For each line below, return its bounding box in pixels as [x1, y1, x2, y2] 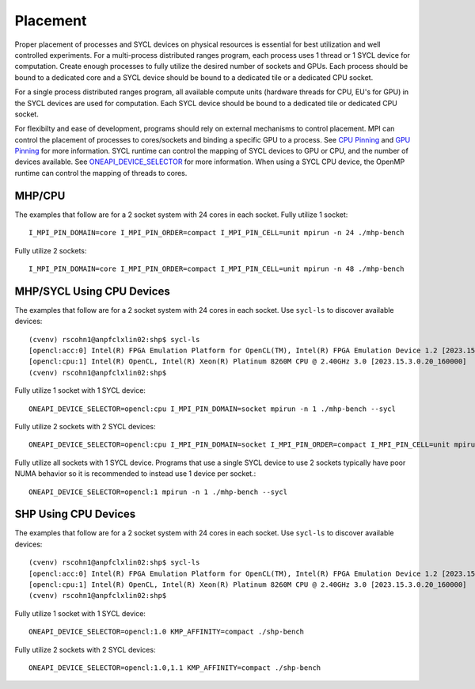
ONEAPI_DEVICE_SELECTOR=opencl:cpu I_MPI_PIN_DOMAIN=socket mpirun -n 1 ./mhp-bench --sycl [28, 404, 396, 413]
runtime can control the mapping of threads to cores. [14, 168, 188, 177]
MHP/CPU [14, 188, 66, 202]
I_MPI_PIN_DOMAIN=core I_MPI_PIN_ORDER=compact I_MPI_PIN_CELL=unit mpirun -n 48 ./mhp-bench [28, 264, 405, 273]
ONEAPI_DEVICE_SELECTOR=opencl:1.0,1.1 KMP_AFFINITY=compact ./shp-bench [28, 663, 321, 672]
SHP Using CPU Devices [14, 508, 136, 521]
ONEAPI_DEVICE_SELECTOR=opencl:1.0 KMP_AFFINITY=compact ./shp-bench [28, 627, 305, 637]
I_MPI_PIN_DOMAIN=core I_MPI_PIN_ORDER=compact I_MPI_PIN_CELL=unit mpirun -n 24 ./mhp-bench [28, 228, 405, 238]
